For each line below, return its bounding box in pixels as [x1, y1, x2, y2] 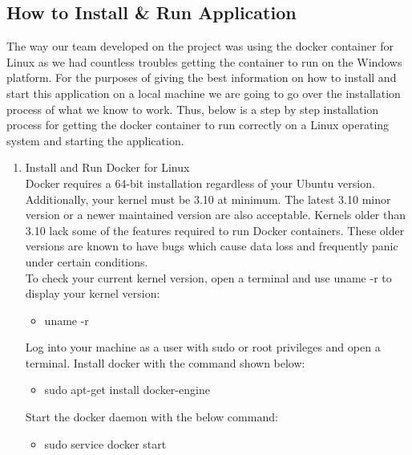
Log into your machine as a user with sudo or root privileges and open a [25, 339, 381, 355]
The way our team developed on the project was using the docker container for [6, 38, 394, 55]
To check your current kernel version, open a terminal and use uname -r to [25, 269, 392, 286]
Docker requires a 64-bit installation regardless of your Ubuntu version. [25, 174, 375, 191]
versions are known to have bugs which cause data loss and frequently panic [25, 238, 398, 254]
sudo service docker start [44, 435, 167, 452]
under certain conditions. [25, 253, 148, 270]
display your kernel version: [25, 285, 160, 302]
